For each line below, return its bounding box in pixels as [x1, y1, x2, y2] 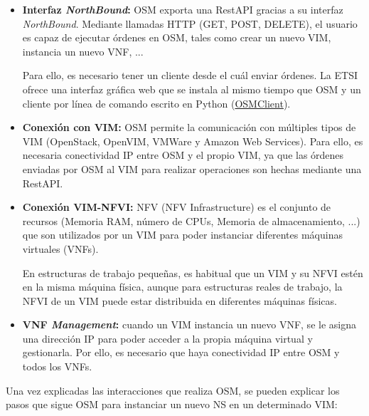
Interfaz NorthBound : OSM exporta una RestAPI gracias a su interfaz [22, 2, 343, 16]
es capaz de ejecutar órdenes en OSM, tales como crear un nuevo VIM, [22, 30, 331, 45]
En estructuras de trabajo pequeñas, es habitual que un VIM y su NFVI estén [22, 265, 363, 280]
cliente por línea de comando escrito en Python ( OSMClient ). [22, 95, 291, 110]
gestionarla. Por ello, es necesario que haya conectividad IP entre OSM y [22, 345, 340, 360]
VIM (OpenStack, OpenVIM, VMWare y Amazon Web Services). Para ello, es [22, 133, 363, 148]
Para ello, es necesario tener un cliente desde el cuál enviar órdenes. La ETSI [22, 68, 358, 83]
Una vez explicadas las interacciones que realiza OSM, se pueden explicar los [6, 383, 340, 397]
